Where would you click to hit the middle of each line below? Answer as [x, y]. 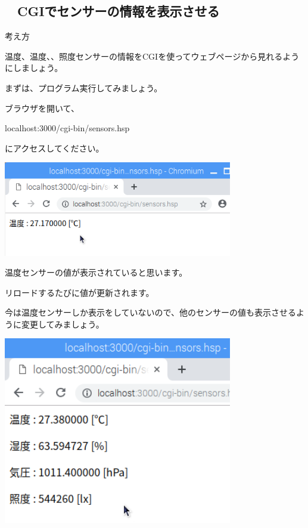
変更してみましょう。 [63, 324]
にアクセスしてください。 [55, 148]
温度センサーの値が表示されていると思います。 [96, 272]
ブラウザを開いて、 [42, 108]
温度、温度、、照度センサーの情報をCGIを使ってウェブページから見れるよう [152, 56]
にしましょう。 [34, 68]
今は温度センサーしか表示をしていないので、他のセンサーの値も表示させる [151, 312]
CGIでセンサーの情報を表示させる [118, 11]
